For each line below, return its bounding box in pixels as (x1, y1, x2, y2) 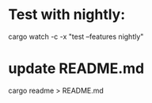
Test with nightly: (8, 6, 126, 24)
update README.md (8, 59, 145, 78)
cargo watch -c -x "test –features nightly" (8, 32, 144, 41)
